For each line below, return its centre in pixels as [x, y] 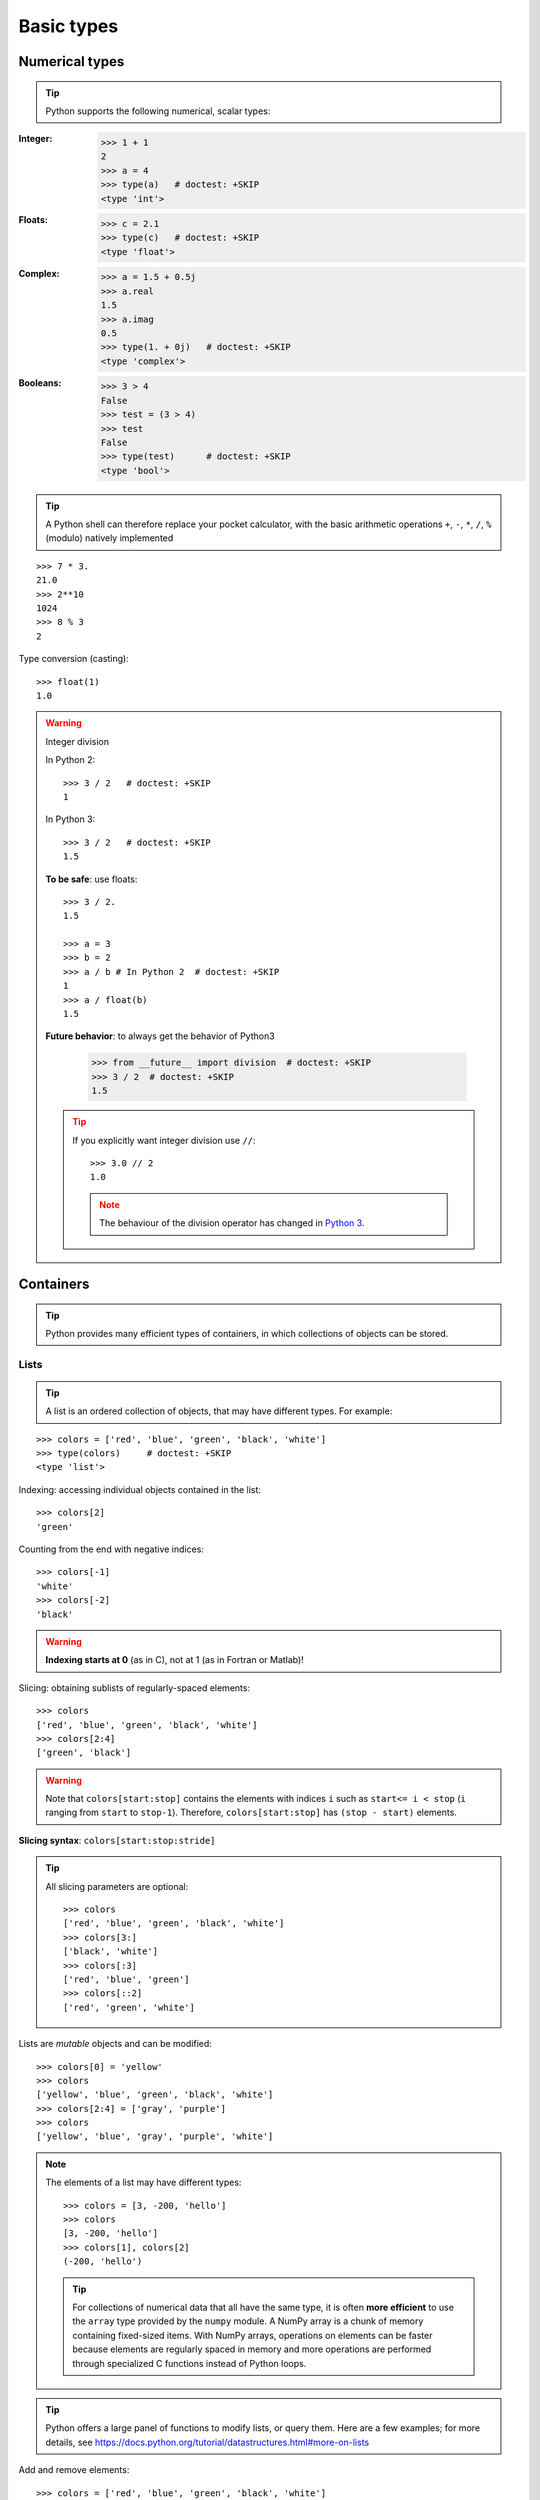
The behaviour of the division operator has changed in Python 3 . [232, 1223]
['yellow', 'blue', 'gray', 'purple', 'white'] [155, 2136]
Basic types [68, 26]
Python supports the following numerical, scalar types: [158, 111]
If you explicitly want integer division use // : [164, 1140]
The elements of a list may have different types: [143, 2182]
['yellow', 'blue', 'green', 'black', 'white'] [155, 2094]
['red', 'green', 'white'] [129, 2007]
